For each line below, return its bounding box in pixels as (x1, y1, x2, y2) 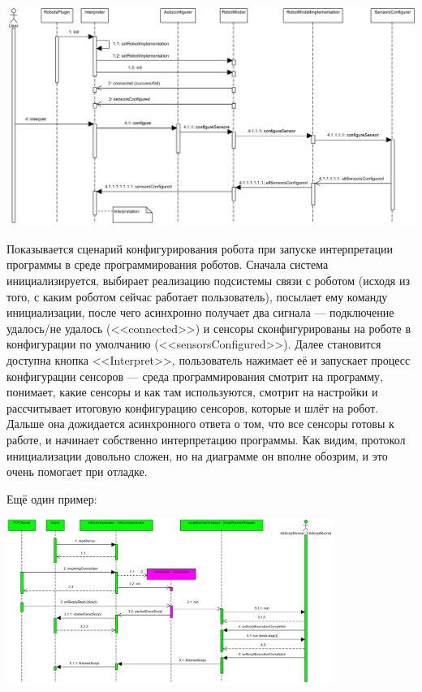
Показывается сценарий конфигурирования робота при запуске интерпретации (6, 240, 394, 257)
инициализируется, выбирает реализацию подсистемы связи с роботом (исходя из (6, 271, 410, 288)
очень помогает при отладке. (6, 463, 148, 480)
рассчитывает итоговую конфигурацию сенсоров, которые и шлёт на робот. (6, 399, 379, 416)
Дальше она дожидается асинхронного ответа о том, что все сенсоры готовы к (6, 415, 394, 432)
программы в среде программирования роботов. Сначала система (6, 256, 329, 273)
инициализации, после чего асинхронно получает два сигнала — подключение (6, 304, 394, 321)
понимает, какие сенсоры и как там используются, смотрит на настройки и (6, 383, 378, 400)
